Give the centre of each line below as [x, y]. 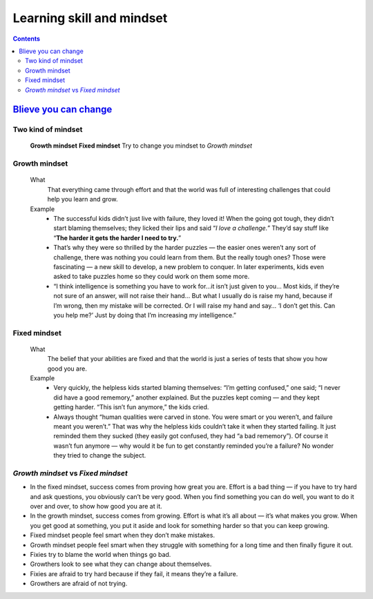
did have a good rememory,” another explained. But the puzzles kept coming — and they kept [186, 397]
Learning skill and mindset [90, 18]
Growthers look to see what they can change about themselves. [121, 564]
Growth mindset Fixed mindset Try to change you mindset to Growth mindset [141, 146]
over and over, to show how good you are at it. [96, 507]
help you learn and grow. [83, 199]
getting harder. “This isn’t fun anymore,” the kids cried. [131, 407]
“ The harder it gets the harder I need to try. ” [117, 237]
